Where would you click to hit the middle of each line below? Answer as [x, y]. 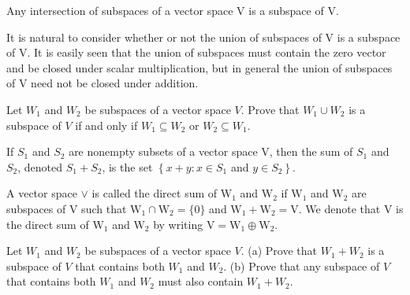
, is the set [127, 166]
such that [104, 208]
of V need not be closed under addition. [102, 83]
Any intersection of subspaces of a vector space [120, 10]
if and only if [106, 125]
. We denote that [339, 208]
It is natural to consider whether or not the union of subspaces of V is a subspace [203, 37]
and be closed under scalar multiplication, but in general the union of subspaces [199, 67]
